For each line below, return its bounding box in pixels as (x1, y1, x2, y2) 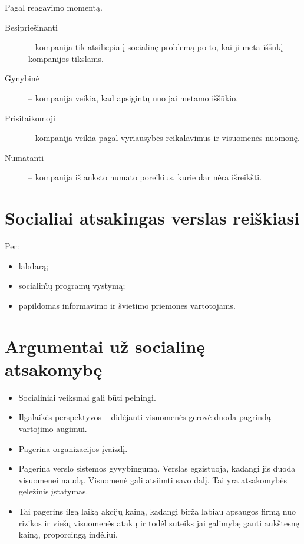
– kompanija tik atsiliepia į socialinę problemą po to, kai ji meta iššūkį (28, 41, 283, 53)
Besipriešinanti (5, 21, 58, 33)
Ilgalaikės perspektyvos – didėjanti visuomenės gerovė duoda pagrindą (18, 411, 271, 423)
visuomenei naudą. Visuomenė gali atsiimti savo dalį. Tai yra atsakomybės (18, 473, 287, 486)
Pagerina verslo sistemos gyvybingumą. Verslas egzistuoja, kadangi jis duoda (18, 462, 296, 474)
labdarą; (18, 259, 49, 272)
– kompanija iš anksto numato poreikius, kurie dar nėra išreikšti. (28, 171, 262, 183)
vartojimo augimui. (18, 422, 87, 434)
